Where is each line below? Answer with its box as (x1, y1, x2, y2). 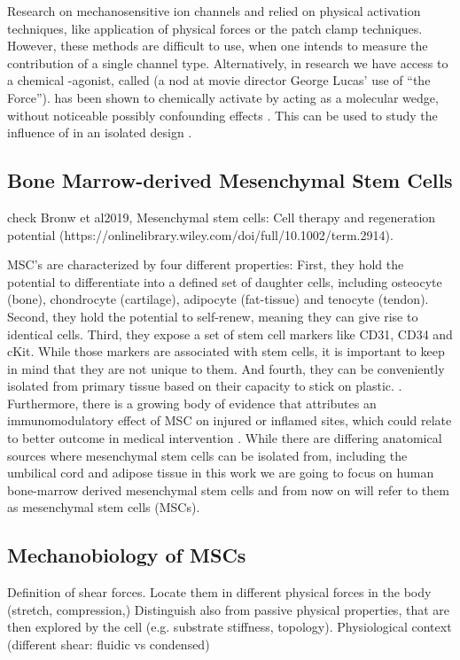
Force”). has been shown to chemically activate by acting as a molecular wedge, (7, 88, 439, 106)
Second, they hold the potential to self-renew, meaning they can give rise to (7, 307, 418, 325)
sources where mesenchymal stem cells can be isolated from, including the (7, 446, 408, 464)
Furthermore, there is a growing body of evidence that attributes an (7, 393, 377, 412)
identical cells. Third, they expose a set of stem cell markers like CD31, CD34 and (7, 324, 453, 343)
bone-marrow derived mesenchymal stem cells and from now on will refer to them (7, 480, 449, 499)
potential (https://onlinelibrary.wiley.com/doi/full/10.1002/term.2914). (7, 225, 394, 244)
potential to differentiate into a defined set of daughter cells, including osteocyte (7, 272, 442, 291)
